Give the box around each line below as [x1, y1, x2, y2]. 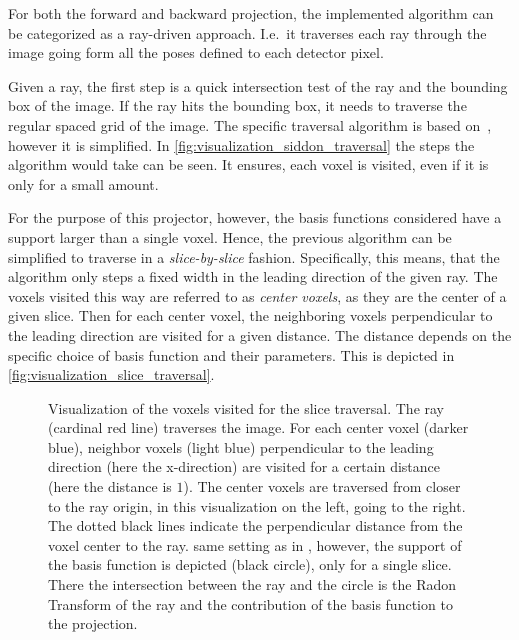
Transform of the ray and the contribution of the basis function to [48, 593, 453, 614]
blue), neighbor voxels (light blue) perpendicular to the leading [48, 436, 434, 457]
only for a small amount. [8, 173, 159, 194]
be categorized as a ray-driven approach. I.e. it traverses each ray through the [8, 22, 487, 43]
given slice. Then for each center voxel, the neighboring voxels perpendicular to [8, 305, 493, 326]
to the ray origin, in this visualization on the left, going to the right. [48, 495, 466, 516]
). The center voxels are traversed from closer [183, 476, 461, 497]
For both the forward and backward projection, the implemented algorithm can [8, 3, 494, 23]
